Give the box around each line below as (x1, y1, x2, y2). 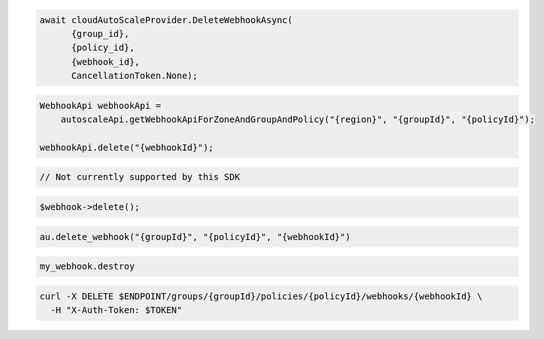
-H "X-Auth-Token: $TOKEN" (50, 305, 183, 316)
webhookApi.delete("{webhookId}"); (39, 141, 214, 153)
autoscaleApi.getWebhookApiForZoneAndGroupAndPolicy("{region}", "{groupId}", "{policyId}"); (60, 114, 535, 125)
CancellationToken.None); (71, 70, 199, 82)
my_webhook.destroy (39, 261, 135, 272)
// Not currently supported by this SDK (39, 171, 240, 183)
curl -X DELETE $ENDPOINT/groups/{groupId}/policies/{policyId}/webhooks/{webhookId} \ (39, 290, 483, 302)
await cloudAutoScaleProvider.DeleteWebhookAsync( (39, 14, 294, 25)
